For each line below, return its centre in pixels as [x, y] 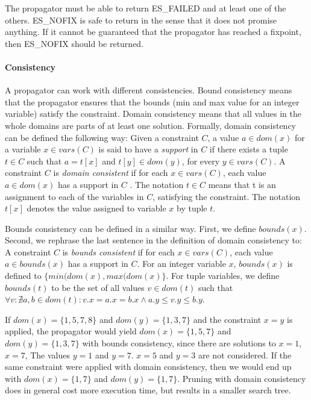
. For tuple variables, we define [223, 276]
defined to [23, 276]
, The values [48, 355]
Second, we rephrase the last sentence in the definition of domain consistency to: [153, 240]
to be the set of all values [98, 287]
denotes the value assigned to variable [96, 208]
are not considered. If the [245, 355]
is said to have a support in [148, 149]
